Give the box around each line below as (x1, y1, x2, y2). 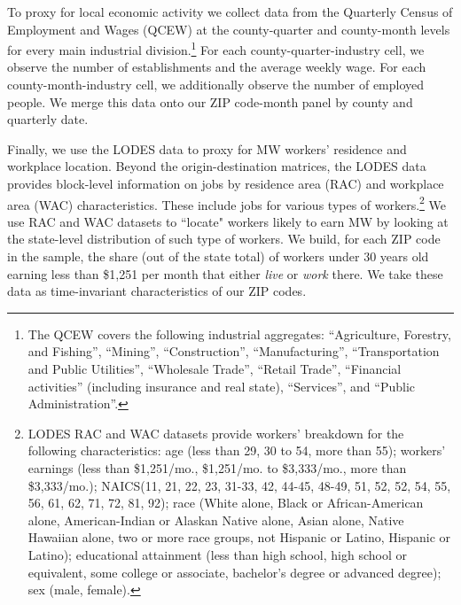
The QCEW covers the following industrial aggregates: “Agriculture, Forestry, (27, 324, 451, 343)
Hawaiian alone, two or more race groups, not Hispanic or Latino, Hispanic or (27, 528, 451, 547)
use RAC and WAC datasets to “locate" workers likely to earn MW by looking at (7, 212, 449, 230)
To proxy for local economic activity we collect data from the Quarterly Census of (7, 3, 453, 20)
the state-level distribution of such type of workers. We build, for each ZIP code (7, 229, 441, 248)
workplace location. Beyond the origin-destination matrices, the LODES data (7, 157, 426, 175)
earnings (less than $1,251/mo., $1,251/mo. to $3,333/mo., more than (27, 458, 407, 477)
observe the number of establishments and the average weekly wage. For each (7, 58, 426, 76)
